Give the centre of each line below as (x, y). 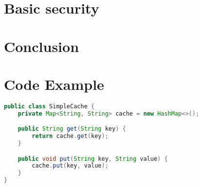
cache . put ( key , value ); (70, 166)
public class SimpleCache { (49, 106)
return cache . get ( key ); (70, 136)
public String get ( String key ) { (72, 129)
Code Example (54, 84)
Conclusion (42, 46)
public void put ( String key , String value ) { (93, 159)
